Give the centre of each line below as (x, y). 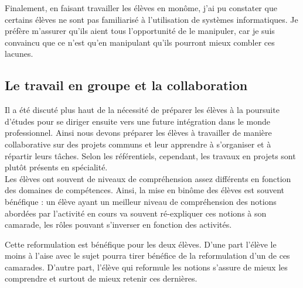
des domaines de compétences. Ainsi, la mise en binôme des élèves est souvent (144, 190)
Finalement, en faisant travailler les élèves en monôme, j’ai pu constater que (141, 8)
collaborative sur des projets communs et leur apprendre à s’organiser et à (138, 144)
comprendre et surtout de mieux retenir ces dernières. (101, 278)
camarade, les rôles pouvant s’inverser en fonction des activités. (118, 224)
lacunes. (19, 54)
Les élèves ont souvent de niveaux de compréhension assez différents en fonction (148, 178)
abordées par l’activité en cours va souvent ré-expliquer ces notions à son (136, 213)
